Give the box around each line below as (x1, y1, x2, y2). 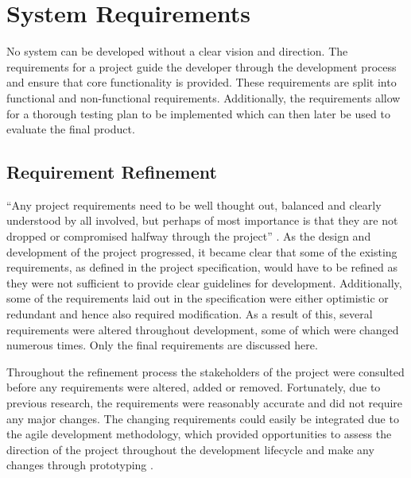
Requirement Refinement (6, 160, 217, 184)
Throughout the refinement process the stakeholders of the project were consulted (6, 363, 405, 380)
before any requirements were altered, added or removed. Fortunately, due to (6, 379, 381, 395)
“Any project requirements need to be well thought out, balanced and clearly (6, 196, 382, 213)
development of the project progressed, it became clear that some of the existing (6, 243, 397, 260)
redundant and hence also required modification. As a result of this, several (6, 306, 373, 322)
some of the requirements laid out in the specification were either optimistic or (6, 290, 389, 306)
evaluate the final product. (6, 121, 135, 137)
